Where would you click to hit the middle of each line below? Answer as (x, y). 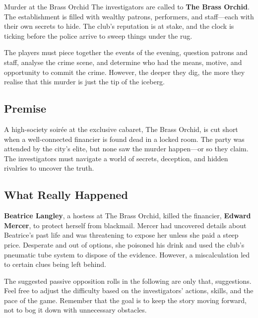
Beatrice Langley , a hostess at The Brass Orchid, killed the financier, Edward (128, 216)
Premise (25, 108)
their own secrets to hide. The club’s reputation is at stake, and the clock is (119, 26)
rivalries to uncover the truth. (49, 168)
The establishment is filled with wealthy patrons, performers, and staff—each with (129, 16)
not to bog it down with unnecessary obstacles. (75, 310)
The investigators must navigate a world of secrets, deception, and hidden (116, 158)
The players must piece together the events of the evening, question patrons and (126, 52)
